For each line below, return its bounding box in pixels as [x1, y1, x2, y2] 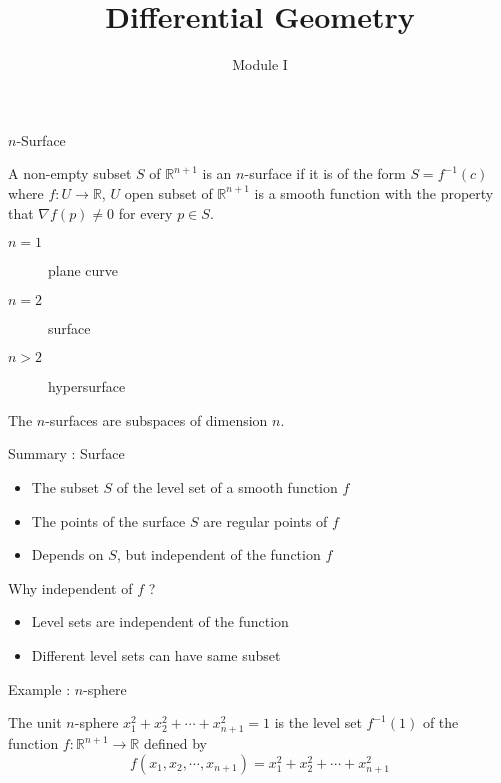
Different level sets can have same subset [31, 645, 281, 666]
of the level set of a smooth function [116, 477, 338, 498]
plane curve [48, 260, 119, 281]
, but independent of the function [116, 544, 321, 565]
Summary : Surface [8, 443, 125, 464]
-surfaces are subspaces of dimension [45, 409, 268, 430]
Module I [232, 54, 288, 75]
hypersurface [48, 376, 126, 397]
